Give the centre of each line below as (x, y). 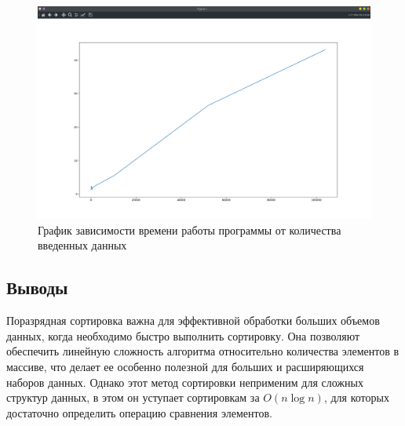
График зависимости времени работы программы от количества (190, 229)
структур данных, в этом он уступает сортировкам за (133, 397)
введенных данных (82, 245)
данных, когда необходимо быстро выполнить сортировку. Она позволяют (183, 335)
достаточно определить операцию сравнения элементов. (139, 412)
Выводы (37, 288)
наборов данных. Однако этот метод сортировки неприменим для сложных (185, 382)
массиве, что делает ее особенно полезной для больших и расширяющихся (185, 366)
